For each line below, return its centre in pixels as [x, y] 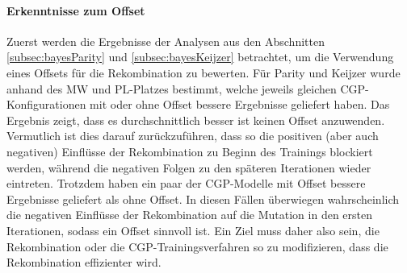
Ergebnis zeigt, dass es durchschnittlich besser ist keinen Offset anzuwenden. [196, 120]
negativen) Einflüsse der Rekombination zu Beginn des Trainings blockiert [190, 151]
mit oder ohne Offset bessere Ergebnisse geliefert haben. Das [240, 104]
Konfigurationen [46, 104]
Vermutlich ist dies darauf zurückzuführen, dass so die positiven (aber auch [193, 136]
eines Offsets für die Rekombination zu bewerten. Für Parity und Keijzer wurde [203, 72]
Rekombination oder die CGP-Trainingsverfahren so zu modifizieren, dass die [197, 246]
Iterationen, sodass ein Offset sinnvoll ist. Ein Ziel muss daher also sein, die [193, 230]
